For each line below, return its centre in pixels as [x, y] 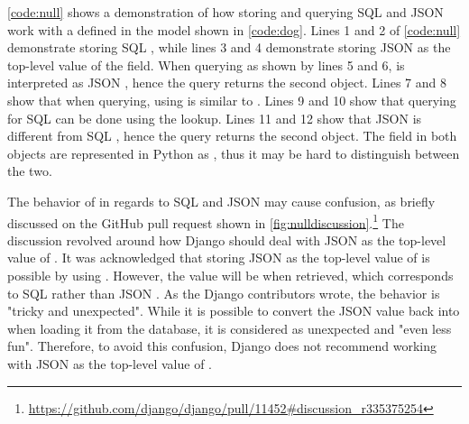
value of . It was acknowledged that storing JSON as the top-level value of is [219, 258]
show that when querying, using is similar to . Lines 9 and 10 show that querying [232, 100]
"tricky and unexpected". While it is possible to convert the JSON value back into [234, 311]
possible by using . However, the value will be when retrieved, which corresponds [230, 275]
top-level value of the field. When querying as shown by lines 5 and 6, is [206, 65]
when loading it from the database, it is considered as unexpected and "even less [230, 328]
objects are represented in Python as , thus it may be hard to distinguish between [234, 153]
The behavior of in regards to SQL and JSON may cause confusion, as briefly [221, 201]
